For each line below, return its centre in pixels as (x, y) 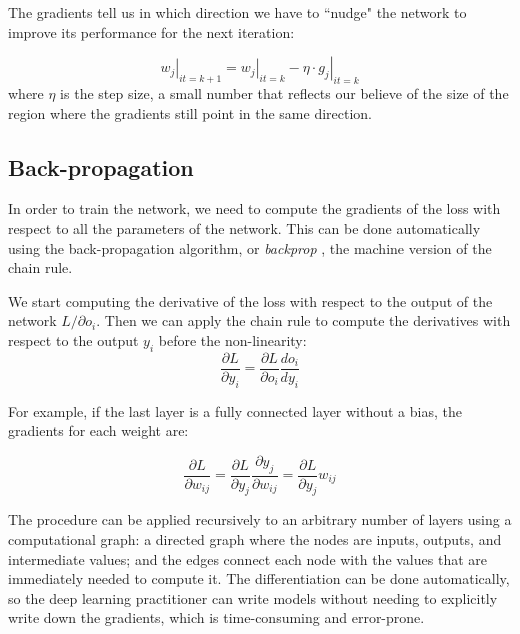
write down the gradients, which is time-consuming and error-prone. (216, 617)
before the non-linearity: (232, 339)
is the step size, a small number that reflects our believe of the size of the (284, 92)
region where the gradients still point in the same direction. (190, 112)
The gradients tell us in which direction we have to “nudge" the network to (237, 12)
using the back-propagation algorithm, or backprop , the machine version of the (250, 247)
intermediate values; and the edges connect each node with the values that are (247, 558)
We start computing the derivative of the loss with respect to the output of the (250, 300)
